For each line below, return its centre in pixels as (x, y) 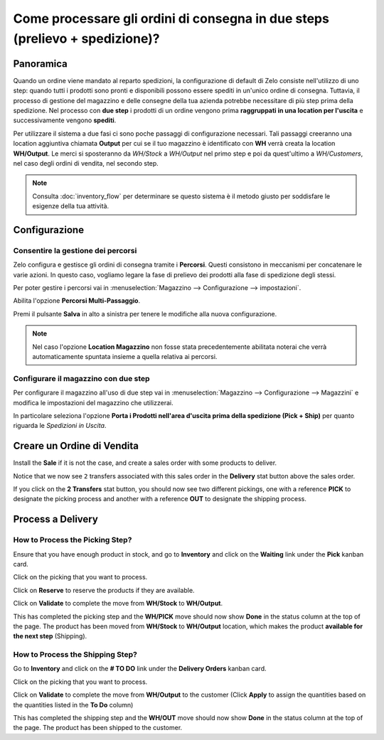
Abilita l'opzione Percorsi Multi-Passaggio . (77, 301)
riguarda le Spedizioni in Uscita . (60, 426)
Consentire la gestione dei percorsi (75, 250)
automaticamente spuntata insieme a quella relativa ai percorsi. (125, 357)
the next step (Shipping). (50, 636)
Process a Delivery (56, 519)
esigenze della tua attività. (71, 206)
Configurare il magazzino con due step (81, 378)
